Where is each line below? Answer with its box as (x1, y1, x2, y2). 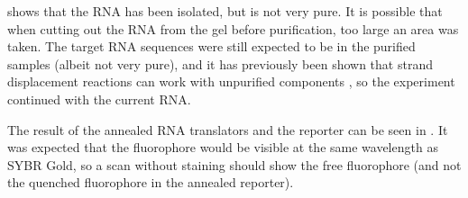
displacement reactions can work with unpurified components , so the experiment (7, 72, 455, 91)
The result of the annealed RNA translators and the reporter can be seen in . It (7, 120, 448, 139)
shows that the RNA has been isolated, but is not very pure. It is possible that (7, 2, 443, 20)
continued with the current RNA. (7, 89, 191, 108)
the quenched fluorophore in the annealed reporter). (7, 173, 294, 192)
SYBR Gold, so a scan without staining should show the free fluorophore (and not (7, 155, 462, 174)
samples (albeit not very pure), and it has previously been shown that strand (7, 54, 433, 73)
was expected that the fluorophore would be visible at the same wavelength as (7, 138, 438, 157)
